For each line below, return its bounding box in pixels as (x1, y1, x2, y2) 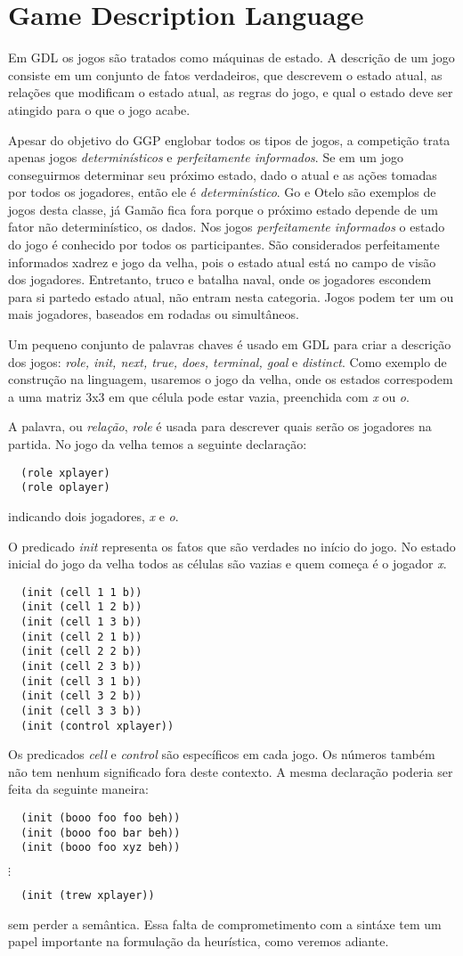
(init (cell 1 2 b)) (20, 601, 142, 614)
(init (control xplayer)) (20, 719, 175, 732)
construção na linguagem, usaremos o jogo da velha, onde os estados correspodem (8, 370, 453, 388)
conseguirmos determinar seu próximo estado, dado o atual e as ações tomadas (8, 165, 437, 184)
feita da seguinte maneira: (8, 780, 150, 798)
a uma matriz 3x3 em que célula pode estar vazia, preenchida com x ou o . (8, 387, 410, 405)
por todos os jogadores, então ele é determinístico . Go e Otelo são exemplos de (8, 183, 436, 201)
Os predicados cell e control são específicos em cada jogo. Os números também (8, 745, 435, 764)
